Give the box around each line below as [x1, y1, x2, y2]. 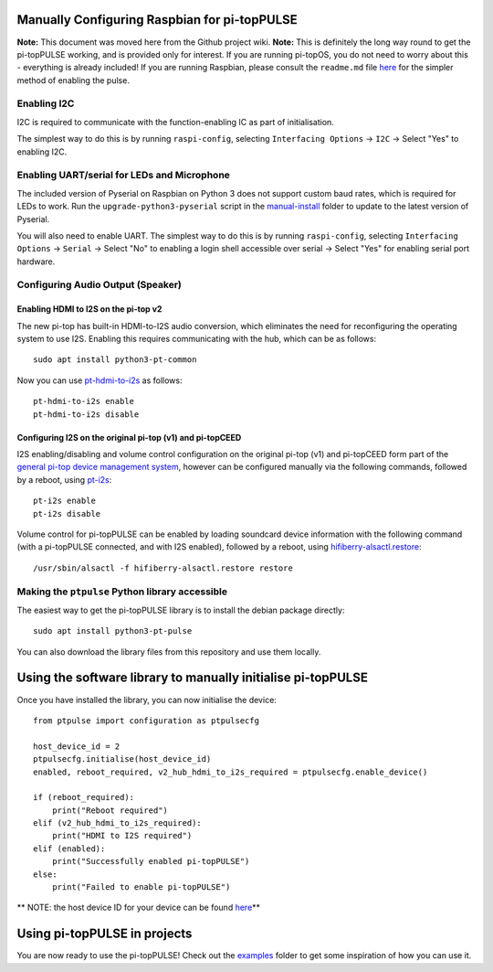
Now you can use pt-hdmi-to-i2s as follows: [16, 375, 183, 386]
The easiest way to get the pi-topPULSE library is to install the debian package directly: [16, 604, 345, 615]
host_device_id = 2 [33, 741, 121, 752]
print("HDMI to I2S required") [51, 830, 193, 841]
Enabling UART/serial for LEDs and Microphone [16, 169, 230, 182]
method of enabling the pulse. [16, 74, 130, 86]
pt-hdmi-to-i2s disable [33, 409, 140, 420]
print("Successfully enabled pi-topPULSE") [51, 856, 250, 867]
